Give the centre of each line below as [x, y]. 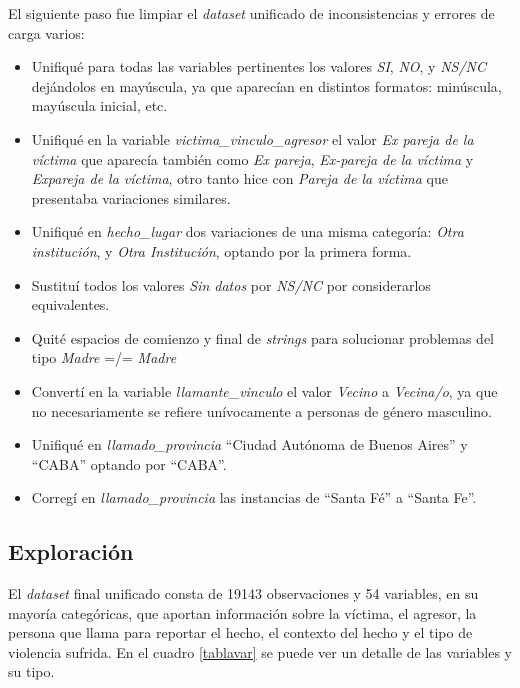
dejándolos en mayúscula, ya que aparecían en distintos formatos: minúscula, [266, 85]
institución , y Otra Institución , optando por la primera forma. [221, 250]
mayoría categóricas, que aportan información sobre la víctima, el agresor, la [242, 612]
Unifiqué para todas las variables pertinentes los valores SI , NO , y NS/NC [259, 66]
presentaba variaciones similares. [131, 197]
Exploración [71, 551]
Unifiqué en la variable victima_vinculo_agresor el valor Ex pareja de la [252, 138]
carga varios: [46, 32]
